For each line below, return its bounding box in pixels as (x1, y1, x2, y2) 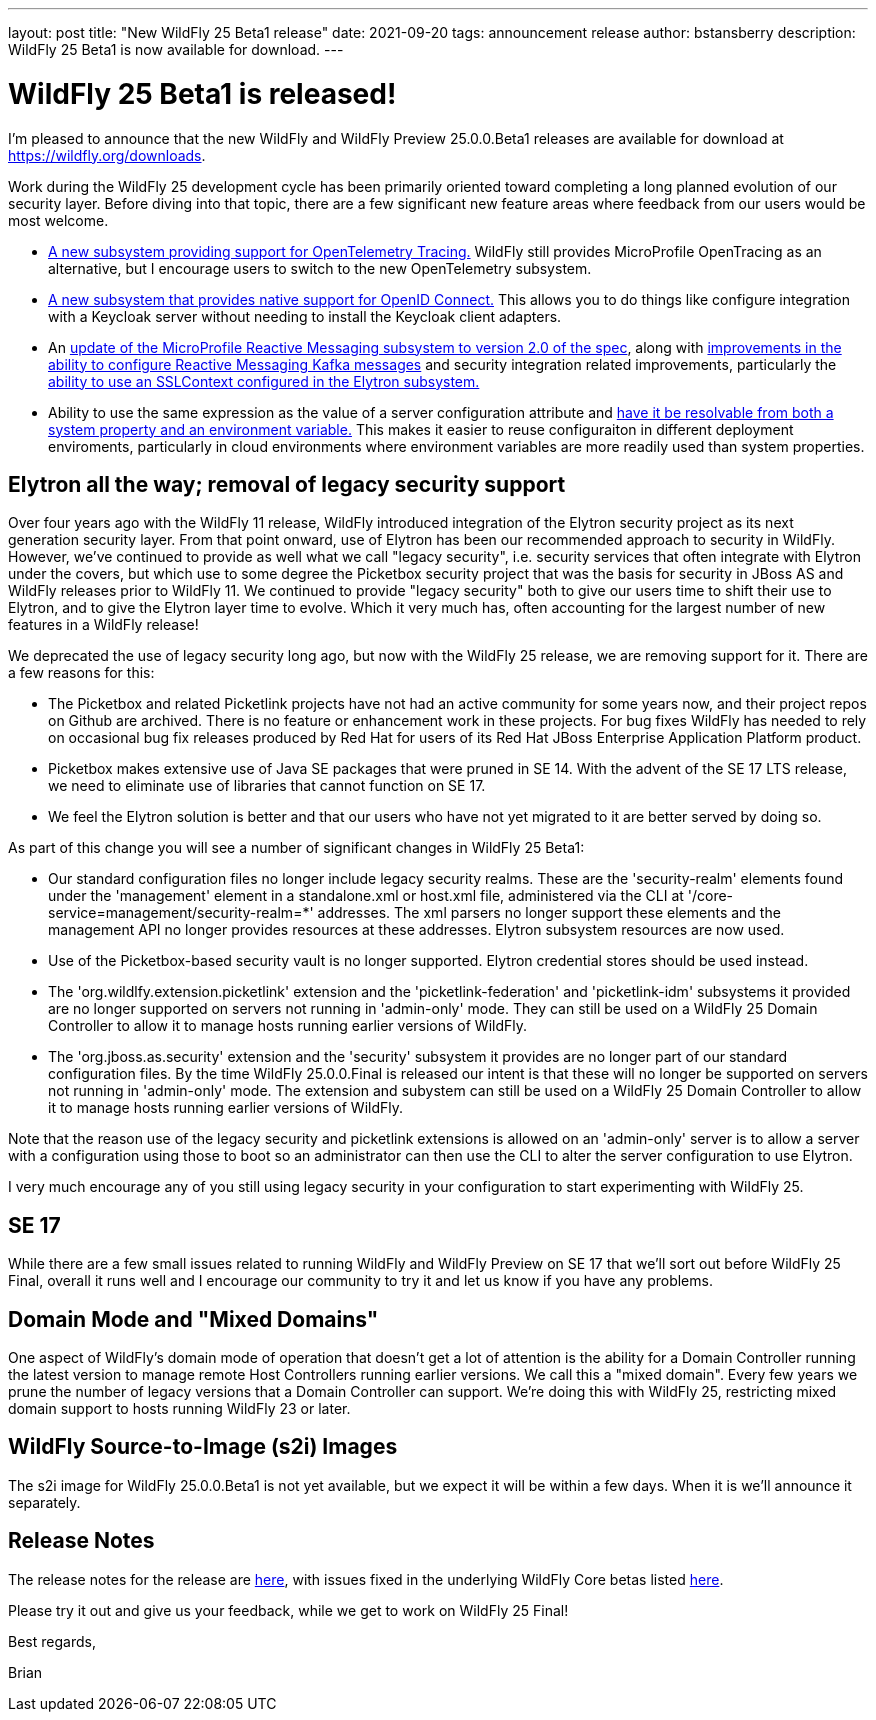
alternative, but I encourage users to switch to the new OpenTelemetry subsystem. (48, 259, 592, 277)
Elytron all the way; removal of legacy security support (8, 471, 566, 497)
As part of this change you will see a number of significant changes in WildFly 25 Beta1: (8, 839, 585, 857)
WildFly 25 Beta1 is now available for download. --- (8, 41, 344, 58)
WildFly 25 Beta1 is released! (8, 76, 397, 111)
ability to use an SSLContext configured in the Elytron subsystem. (48, 372, 480, 390)
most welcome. (8, 211, 109, 229)
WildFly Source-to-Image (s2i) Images (8, 1434, 398, 1460)
